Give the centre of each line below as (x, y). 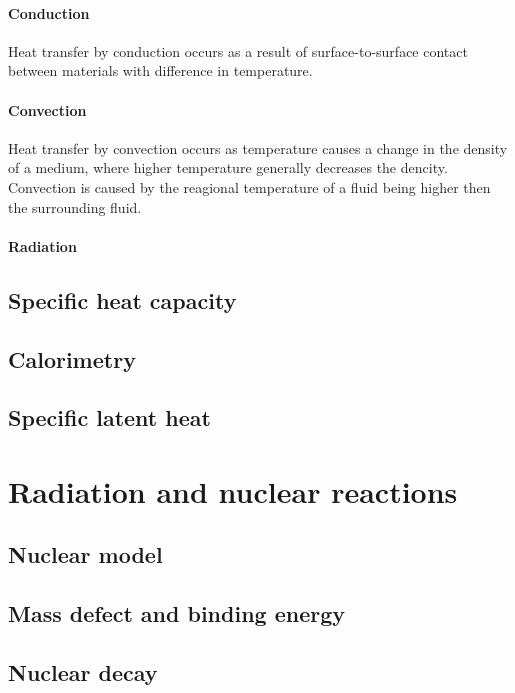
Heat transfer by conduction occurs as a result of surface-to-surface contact (238, 50)
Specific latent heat (109, 417)
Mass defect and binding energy (177, 613)
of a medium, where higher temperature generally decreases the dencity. (228, 167)
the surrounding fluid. (75, 206)
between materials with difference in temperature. (160, 70)
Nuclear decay (83, 672)
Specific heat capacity (122, 299)
